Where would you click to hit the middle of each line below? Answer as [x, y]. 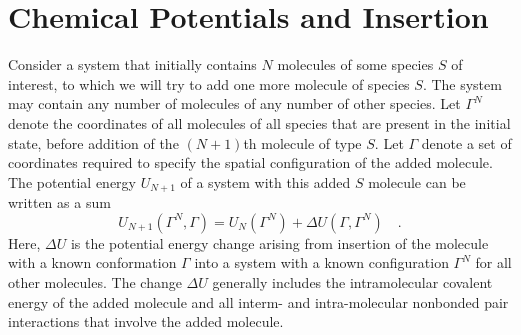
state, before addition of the [93, 142]
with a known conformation [92, 262]
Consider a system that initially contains [132, 64]
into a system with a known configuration [321, 262]
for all [493, 262]
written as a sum [59, 202]
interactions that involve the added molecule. [146, 321]
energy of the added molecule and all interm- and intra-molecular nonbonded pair [258, 301]
